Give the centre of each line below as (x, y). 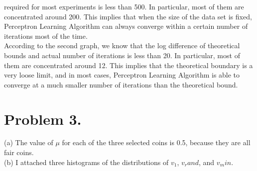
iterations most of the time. (46, 36)
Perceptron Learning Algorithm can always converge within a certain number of (126, 26)
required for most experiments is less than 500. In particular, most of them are (124, 6)
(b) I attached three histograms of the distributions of (86, 162)
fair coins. (19, 152)
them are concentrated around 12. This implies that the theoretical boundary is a (128, 65)
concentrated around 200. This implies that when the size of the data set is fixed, (128, 16)
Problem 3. (43, 119)
